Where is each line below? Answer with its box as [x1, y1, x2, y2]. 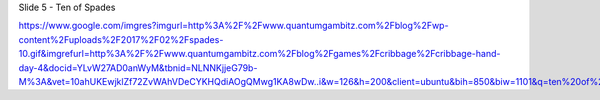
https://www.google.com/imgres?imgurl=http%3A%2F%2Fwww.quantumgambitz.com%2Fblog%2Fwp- [18, 20, 449, 32]
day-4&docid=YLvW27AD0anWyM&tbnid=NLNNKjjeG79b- [18, 61, 258, 74]
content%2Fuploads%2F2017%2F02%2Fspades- [18, 33, 224, 45]
